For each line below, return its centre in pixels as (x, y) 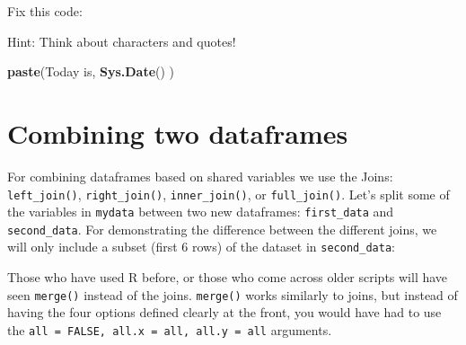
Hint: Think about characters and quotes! (122, 41)
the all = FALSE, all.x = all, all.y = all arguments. (170, 329)
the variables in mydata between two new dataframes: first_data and (201, 212)
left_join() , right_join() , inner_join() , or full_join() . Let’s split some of (229, 194)
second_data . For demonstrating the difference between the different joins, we (222, 229)
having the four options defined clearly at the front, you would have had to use (224, 312)
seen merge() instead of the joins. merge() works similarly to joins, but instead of (233, 294)
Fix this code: (45, 11)
